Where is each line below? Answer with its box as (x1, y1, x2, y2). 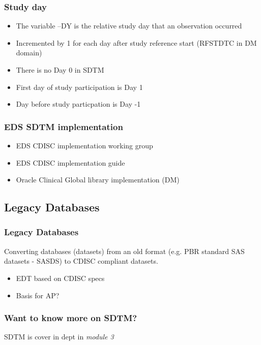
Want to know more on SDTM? (4, 311, 137, 324)
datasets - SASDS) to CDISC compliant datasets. (4, 256, 158, 266)
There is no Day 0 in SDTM (16, 65, 104, 75)
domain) (16, 47, 42, 58)
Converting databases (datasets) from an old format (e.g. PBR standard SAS (4, 245, 245, 256)
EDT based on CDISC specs (16, 272, 105, 283)
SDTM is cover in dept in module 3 (4, 331, 114, 342)
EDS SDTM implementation (4, 120, 123, 133)
